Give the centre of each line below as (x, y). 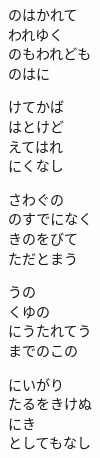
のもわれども (50, 53)
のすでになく (50, 218)
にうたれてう (50, 330)
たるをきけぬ (50, 403)
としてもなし (49, 442)
